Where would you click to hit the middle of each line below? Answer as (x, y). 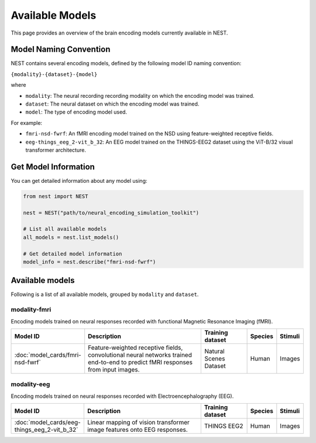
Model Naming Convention (61, 50)
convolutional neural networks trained (140, 355)
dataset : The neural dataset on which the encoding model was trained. (112, 104)
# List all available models (65, 229)
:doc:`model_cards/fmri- (48, 355)
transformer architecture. (56, 150)
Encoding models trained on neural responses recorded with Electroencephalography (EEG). (122, 396)
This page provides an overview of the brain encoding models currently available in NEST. (119, 33)
